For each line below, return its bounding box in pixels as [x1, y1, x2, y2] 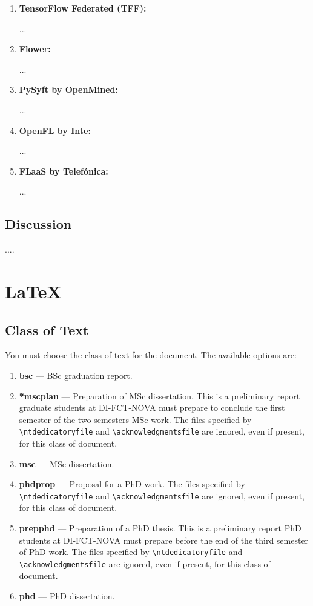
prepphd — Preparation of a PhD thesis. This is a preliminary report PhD [19, 521, 301, 534]
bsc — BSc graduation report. [19, 368, 133, 381]
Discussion [5, 215, 72, 233]
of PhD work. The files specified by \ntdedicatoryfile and [19, 545, 243, 558]
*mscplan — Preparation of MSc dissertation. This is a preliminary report [19, 389, 300, 402]
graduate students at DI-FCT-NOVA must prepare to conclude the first [19, 401, 285, 414]
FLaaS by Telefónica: [19, 164, 108, 177]
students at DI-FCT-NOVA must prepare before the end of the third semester [19, 533, 309, 546]
